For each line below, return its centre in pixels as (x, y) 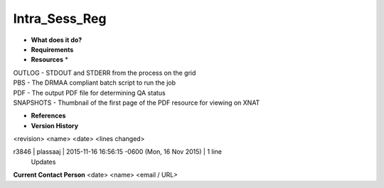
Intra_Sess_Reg (60, 19)
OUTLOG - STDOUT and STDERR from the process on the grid (105, 73)
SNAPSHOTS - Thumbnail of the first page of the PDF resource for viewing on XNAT (137, 103)
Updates (43, 162)
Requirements (52, 49)
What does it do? (57, 40)
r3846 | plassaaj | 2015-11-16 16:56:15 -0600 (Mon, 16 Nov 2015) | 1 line (117, 152)
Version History (54, 125)
